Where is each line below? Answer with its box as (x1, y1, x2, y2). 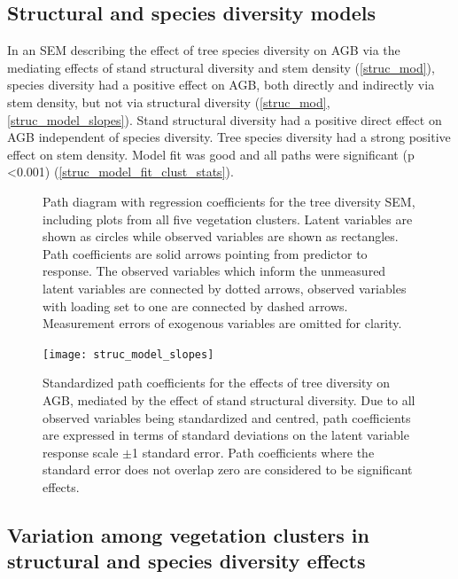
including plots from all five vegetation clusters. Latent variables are (43, 209, 413, 228)
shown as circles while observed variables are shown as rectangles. (43, 227, 399, 246)
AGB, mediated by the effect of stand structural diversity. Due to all (43, 390, 415, 409)
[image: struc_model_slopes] (43, 348, 214, 361)
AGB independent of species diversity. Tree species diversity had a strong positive (7, 128, 451, 146)
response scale (43, 442, 119, 461)
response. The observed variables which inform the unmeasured (43, 262, 386, 280)
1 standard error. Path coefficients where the (131, 442, 375, 461)
